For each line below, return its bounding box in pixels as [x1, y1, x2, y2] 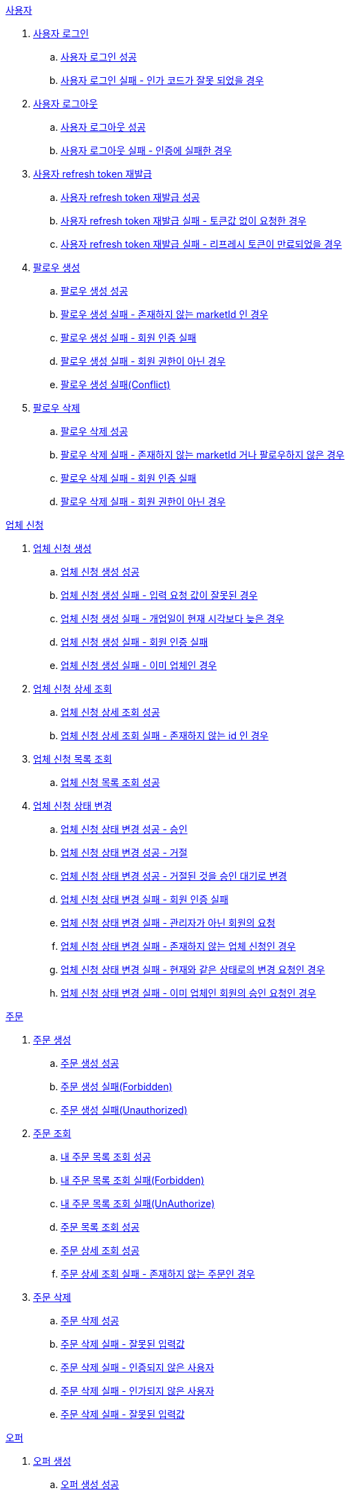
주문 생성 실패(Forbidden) [61, 1081, 173, 1092]
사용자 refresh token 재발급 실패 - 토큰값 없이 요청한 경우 [61, 215, 307, 226]
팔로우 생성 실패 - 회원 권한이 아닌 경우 [61, 355, 226, 367]
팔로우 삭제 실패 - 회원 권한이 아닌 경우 [61, 496, 226, 507]
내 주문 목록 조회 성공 [61, 1151, 151, 1163]
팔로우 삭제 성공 [61, 425, 129, 437]
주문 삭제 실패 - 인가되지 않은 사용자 [61, 1385, 215, 1397]
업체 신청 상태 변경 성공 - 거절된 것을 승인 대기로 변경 [61, 870, 287, 882]
